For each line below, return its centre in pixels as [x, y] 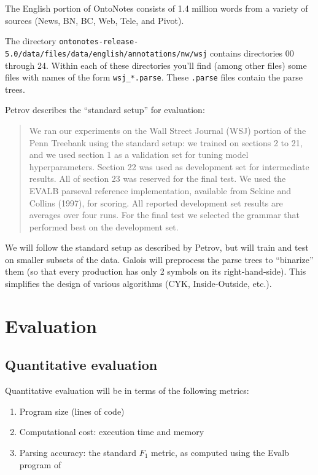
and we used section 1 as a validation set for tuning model [139, 155]
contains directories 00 [252, 53]
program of [40, 464]
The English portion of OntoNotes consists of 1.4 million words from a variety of [157, 8]
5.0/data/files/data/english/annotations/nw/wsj [106, 54]
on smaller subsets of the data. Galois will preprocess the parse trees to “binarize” [159, 259]
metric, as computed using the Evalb [220, 453]
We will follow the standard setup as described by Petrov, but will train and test [157, 247]
